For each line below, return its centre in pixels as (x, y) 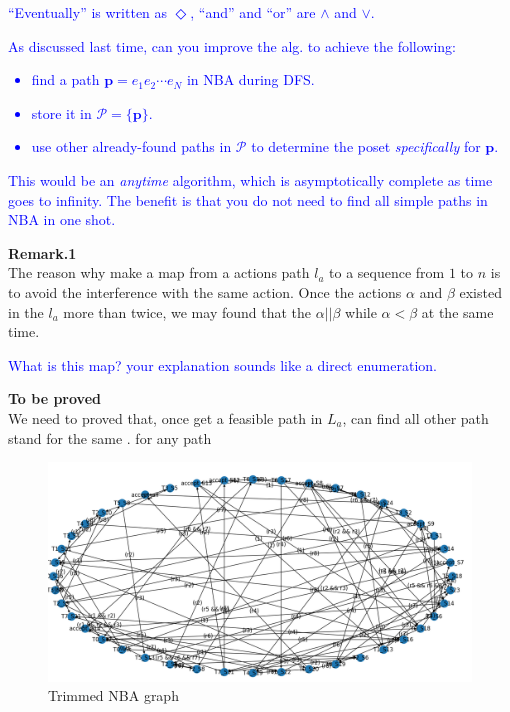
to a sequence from (387, 272)
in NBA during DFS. (250, 79)
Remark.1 (42, 252)
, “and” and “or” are (253, 12)
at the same (457, 311)
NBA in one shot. (62, 219)
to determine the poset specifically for (366, 146)
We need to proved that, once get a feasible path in (165, 417)
